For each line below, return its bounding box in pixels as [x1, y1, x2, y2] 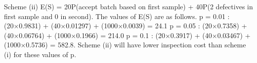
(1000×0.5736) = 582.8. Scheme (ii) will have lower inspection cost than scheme [4, 40, 246, 50]
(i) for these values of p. [4, 49, 77, 59]
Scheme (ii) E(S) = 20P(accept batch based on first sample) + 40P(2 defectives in [4, 1, 253, 11]
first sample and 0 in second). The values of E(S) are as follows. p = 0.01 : [4, 11, 230, 21]
